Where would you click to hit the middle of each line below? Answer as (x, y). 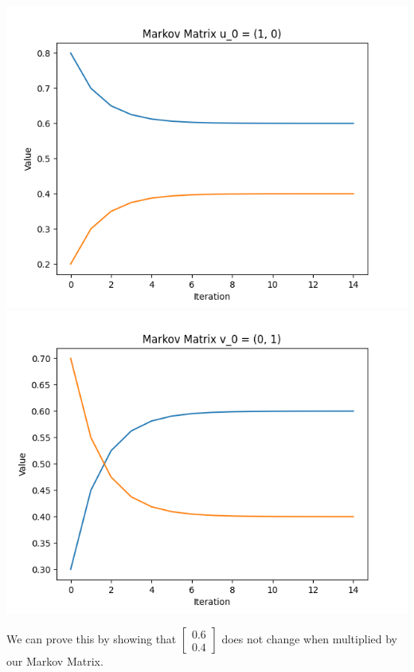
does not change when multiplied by (309, 639)
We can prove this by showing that (92, 639)
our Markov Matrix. (55, 661)
